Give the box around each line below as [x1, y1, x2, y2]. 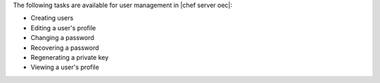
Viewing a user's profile [30, 63, 100, 72]
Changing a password [30, 34, 94, 42]
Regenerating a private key [30, 53, 109, 61]
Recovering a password [30, 43, 99, 52]
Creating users [30, 14, 74, 23]
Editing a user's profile [30, 23, 96, 32]
